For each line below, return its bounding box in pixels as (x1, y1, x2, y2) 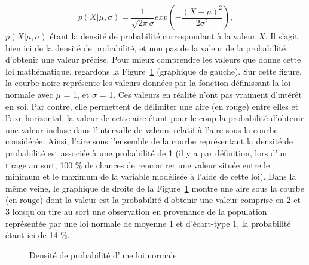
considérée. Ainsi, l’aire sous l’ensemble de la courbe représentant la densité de (5, 135, 293, 147)
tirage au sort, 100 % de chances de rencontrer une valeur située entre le (5, 158, 270, 171)
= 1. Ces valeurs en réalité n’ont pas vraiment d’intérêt (99, 88, 302, 100)
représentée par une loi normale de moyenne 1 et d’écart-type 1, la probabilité (5, 217, 291, 229)
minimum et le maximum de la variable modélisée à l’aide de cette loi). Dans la (5, 170, 296, 183)
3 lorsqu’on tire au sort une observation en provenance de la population (5, 205, 267, 217)
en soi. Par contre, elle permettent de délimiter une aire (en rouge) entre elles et (5, 100, 299, 112)
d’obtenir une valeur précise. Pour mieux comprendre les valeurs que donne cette (5, 53, 301, 66)
